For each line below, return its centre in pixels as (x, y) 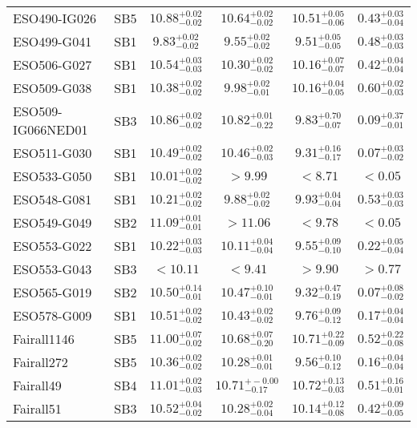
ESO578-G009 (53, 315)
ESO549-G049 (53, 222)
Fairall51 (37, 408)
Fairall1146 (44, 339)
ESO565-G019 (53, 292)
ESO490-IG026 (55, 18)
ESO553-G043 (53, 269)
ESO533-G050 (53, 176)
